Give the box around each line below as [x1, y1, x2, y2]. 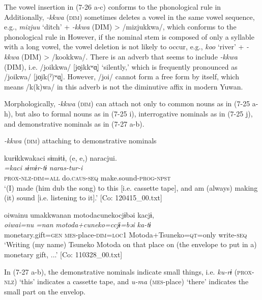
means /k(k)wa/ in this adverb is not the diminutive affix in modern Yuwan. [4, 81, 243, 92]
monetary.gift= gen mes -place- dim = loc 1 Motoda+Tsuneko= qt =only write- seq [4, 229, 247, 239]
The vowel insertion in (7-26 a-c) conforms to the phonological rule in [4, 2, 221, 12]
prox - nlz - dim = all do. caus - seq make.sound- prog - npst [4, 172, 171, 183]
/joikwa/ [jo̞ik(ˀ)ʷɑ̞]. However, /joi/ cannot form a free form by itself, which [4, 71, 239, 82]
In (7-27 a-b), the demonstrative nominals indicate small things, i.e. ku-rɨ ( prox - [4, 266, 254, 277]
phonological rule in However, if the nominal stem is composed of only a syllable [4, 31, 254, 42]
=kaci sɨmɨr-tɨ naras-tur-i [4, 162, 83, 173]
